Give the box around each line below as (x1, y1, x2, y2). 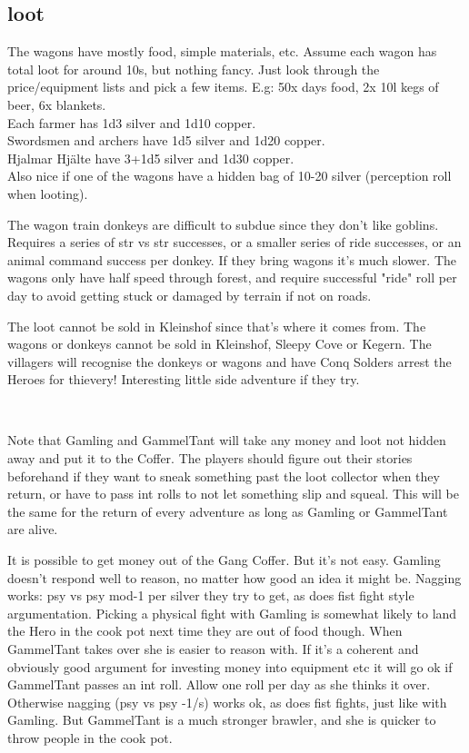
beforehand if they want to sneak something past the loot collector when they (7, 466, 440, 485)
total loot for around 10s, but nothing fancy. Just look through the (7, 59, 380, 78)
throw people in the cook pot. (7, 728, 173, 747)
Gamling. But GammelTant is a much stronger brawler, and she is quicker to (7, 710, 436, 729)
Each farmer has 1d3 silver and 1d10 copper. (7, 113, 256, 132)
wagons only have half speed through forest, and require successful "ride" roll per (7, 268, 457, 287)
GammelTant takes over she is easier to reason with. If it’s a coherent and (7, 639, 419, 659)
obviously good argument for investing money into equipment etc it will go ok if (7, 657, 453, 676)
